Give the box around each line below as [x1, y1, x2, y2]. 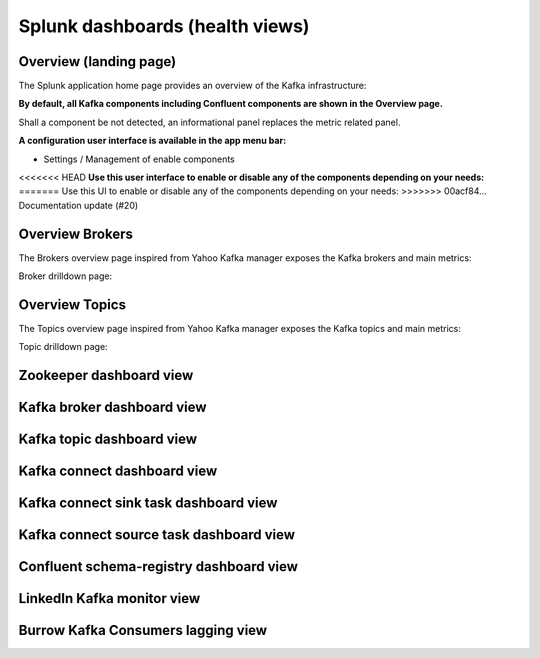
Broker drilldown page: [18, 270, 113, 282]
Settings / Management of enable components [43, 153, 235, 165]
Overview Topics [18, 296, 127, 313]
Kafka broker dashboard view [18, 399, 207, 416]
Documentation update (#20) [18, 199, 139, 211]
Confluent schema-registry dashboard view [18, 558, 299, 575]
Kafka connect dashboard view [18, 463, 218, 480]
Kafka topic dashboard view [18, 431, 198, 448]
